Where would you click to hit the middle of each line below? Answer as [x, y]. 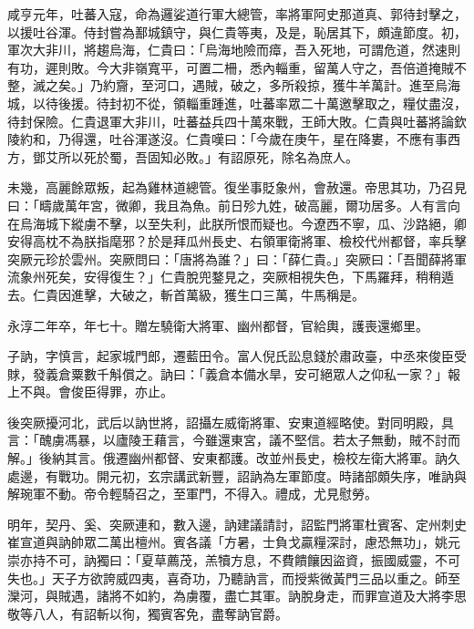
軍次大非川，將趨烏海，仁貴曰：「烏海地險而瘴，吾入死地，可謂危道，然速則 [234, 50]
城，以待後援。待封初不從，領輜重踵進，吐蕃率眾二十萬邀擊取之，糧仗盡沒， [237, 103]
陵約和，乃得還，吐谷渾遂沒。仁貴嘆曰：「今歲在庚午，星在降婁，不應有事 [227, 139]
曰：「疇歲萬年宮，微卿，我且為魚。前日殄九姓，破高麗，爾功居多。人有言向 [234, 205]
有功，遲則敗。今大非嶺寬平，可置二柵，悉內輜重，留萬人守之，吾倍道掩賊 [231, 67]
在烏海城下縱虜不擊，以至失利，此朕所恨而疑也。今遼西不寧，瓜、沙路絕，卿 [237, 223]
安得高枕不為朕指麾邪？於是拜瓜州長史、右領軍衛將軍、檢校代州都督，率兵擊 [237, 241]
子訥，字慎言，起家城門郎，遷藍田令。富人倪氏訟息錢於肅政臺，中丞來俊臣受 [237, 356]
